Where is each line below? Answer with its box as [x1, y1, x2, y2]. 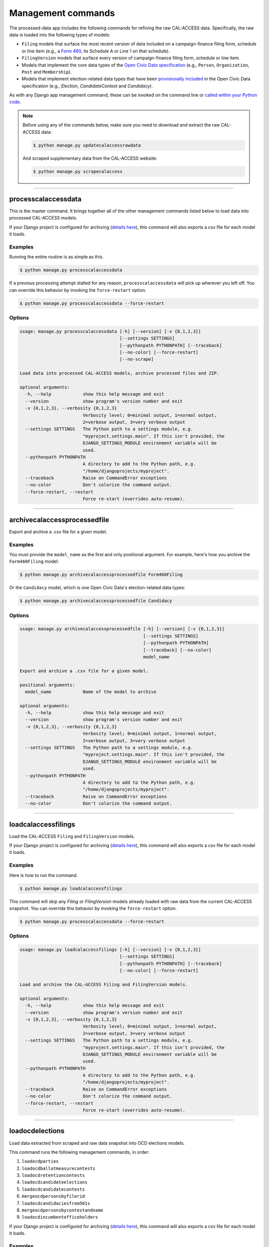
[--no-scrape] [119, 357, 154, 362]
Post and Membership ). [21, 69, 72, 75]
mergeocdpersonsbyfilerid [21, 1194, 85, 1199]
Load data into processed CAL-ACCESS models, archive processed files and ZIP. [19, 371, 220, 376]
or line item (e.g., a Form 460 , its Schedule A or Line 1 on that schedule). [21, 48, 170, 54]
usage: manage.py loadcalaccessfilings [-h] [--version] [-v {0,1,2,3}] [19, 947, 201, 953]
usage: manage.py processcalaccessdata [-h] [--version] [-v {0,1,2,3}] [19, 328, 201, 334]
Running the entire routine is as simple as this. [9, 254, 104, 260]
